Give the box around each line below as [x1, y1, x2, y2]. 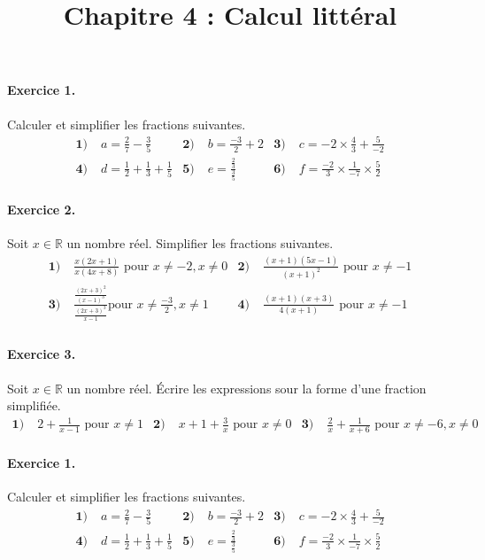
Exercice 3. [7, 345, 76, 363]
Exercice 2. [7, 199, 76, 218]
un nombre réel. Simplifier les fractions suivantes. [66, 233, 334, 252]
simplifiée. [7, 396, 61, 415]
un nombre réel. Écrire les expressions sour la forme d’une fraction [66, 378, 427, 397]
